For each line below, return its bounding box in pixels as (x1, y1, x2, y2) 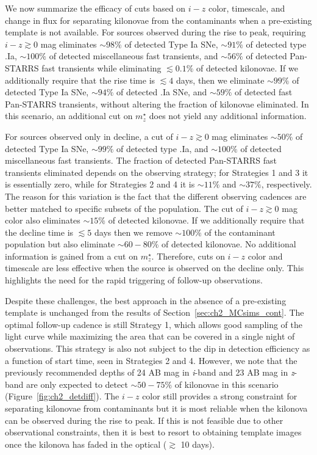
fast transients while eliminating (41, 61, 162, 74)
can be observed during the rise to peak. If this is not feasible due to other (5, 413, 283, 426)
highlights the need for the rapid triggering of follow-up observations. (5, 274, 263, 286)
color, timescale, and (208, 2, 285, 14)
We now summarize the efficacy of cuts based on (5, 2, 186, 14)
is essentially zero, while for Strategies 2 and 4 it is (5, 178, 195, 191)
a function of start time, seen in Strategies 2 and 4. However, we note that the (5, 354, 297, 366)
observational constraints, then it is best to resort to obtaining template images (5, 426, 302, 439)
